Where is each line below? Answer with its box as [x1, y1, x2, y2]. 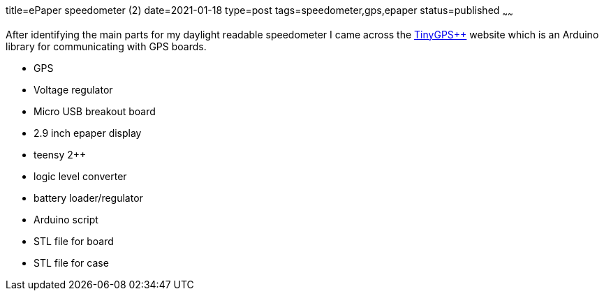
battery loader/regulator [34, 191, 143, 204]
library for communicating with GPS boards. [6, 40, 207, 52]
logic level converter [34, 170, 127, 182]
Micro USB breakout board [34, 105, 156, 117]
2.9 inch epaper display [34, 126, 142, 139]
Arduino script [34, 213, 98, 225]
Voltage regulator [34, 83, 113, 96]
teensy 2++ [34, 148, 87, 161]
